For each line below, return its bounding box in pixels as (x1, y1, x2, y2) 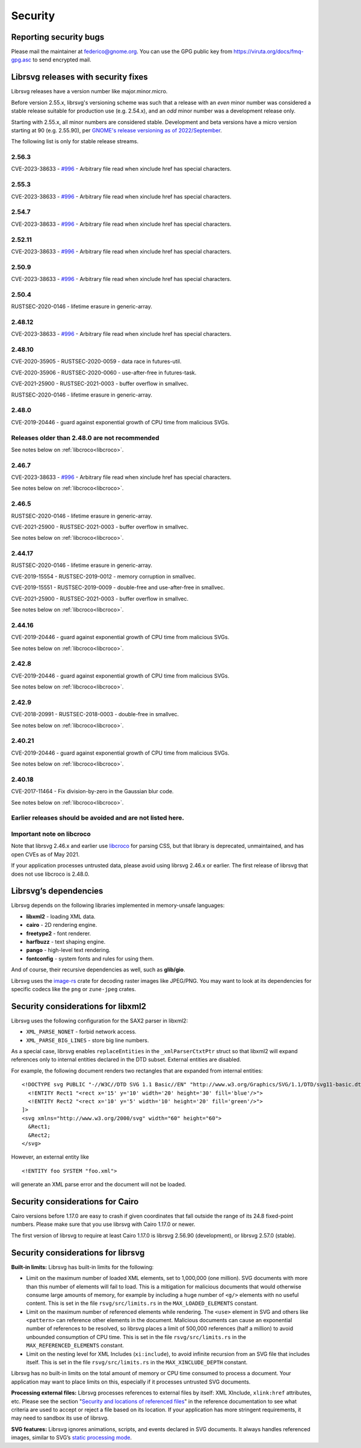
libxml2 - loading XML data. (26, 912, 96, 920)
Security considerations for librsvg (11, 1248, 145, 1258)
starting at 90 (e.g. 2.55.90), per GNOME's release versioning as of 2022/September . (11, 126, 222, 134)
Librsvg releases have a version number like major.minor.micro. (11, 88, 168, 95)
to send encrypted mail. (32, 56, 91, 63)
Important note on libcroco (11, 830, 91, 838)
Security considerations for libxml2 (11, 1001, 147, 1011)
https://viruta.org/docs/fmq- (233, 48, 304, 55)
